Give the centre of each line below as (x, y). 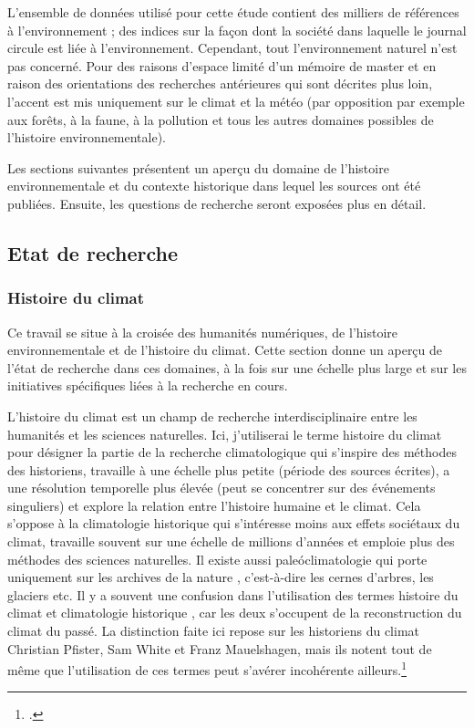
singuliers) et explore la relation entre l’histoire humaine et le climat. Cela (214, 505)
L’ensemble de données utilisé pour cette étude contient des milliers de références (233, 12)
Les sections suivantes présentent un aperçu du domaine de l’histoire (198, 167)
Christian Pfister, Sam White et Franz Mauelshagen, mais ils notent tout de (220, 648)
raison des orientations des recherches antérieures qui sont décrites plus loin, (220, 83)
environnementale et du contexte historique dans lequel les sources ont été (214, 186)
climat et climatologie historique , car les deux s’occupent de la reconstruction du (235, 613)
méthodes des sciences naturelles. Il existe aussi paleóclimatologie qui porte (217, 559)
